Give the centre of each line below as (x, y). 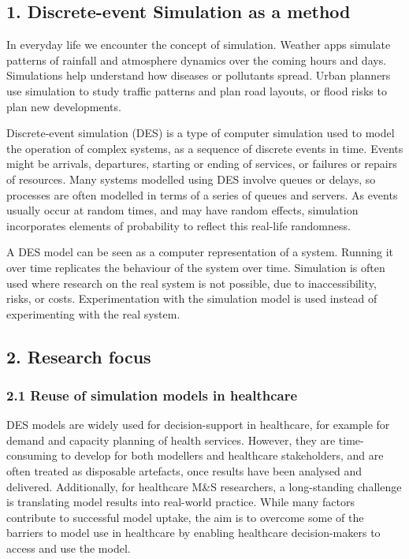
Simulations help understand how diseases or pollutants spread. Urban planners (199, 75)
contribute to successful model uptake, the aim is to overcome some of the (185, 517)
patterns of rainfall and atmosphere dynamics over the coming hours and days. (197, 60)
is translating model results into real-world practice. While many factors (181, 502)
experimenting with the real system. (93, 313)
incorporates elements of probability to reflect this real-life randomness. (178, 225)
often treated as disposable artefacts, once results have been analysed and (184, 471)
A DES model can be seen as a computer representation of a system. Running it (200, 252)
